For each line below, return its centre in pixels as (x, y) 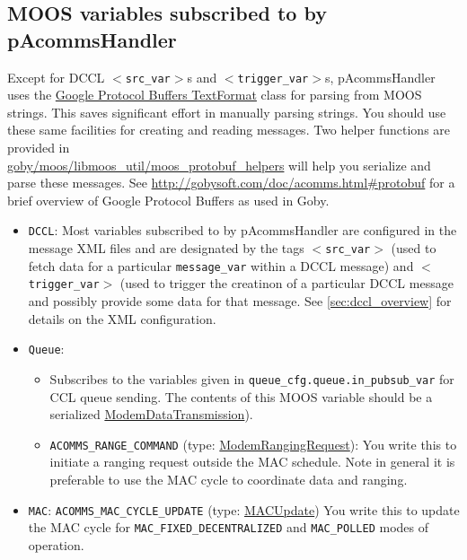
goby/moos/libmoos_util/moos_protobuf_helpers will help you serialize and (219, 165)
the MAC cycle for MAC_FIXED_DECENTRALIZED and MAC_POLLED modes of (228, 527)
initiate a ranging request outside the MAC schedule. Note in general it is (252, 462)
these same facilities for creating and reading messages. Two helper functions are (229, 130)
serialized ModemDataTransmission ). (151, 414)
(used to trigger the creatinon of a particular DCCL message (286, 283)
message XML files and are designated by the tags (166, 248)
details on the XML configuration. (122, 318)
